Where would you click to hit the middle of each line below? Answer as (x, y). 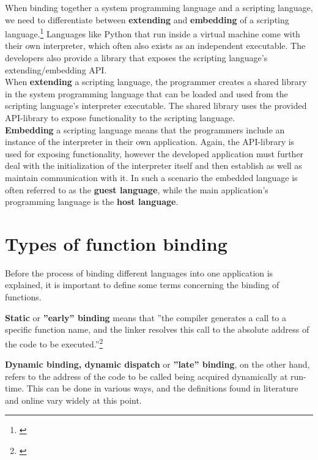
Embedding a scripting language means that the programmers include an (145, 129)
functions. (23, 297)
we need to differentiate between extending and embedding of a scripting (147, 19)
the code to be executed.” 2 (54, 343)
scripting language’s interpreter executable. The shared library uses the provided (156, 106)
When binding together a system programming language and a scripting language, (159, 7)
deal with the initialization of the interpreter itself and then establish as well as (153, 165)
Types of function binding (116, 243)
